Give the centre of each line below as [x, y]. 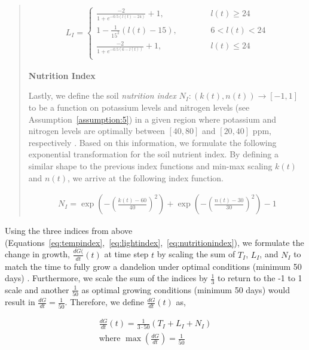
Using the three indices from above [69, 231]
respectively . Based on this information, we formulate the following [152, 142]
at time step [126, 254]
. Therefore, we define [104, 302]
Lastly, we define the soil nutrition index [102, 95]
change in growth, [37, 254]
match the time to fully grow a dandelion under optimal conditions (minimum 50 [153, 266]
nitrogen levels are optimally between [97, 131]
